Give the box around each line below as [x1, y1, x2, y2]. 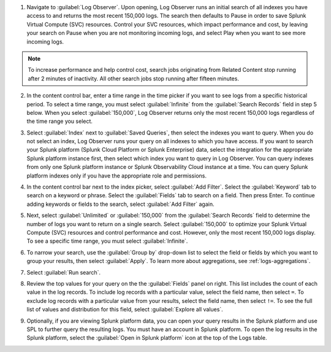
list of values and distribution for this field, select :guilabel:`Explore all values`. [26, 306, 223, 313]
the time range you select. [26, 117, 93, 125]
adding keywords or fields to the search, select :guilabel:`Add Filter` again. [26, 200, 215, 208]
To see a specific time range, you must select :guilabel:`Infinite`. [26, 237, 188, 245]
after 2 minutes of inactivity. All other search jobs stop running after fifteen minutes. [28, 74, 239, 82]
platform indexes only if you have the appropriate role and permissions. [26, 172, 207, 179]
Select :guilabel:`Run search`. [26, 268, 101, 276]
